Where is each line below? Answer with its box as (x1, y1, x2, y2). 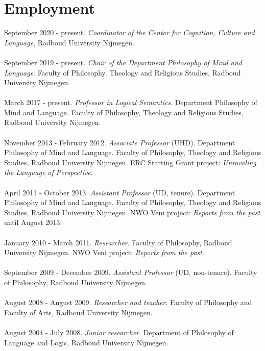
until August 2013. (4, 217, 62, 228)
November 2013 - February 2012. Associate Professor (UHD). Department (4, 137, 235, 147)
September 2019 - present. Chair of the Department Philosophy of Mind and (4, 57, 242, 67)
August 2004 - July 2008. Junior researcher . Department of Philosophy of (4, 327, 234, 337)
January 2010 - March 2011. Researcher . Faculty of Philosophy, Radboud (4, 237, 232, 247)
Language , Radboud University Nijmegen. (4, 37, 134, 47)
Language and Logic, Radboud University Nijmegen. (4, 337, 168, 347)
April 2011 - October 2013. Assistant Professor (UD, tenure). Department (4, 187, 235, 197)
